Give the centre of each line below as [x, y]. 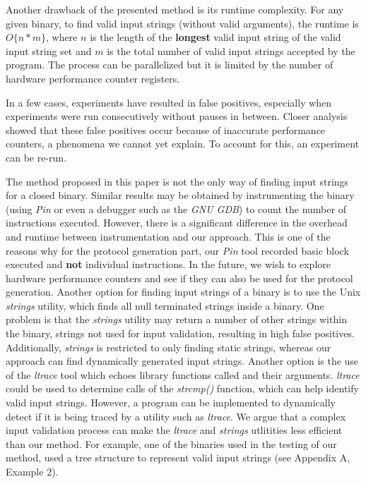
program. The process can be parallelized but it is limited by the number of [170, 65]
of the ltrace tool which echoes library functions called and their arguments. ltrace [183, 374]
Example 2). [32, 471]
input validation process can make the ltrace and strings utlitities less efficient [174, 430]
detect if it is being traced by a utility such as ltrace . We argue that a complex [176, 416]
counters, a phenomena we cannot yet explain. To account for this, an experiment [182, 144]
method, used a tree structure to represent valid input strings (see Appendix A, [178, 458]
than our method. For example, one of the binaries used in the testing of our [171, 443]
